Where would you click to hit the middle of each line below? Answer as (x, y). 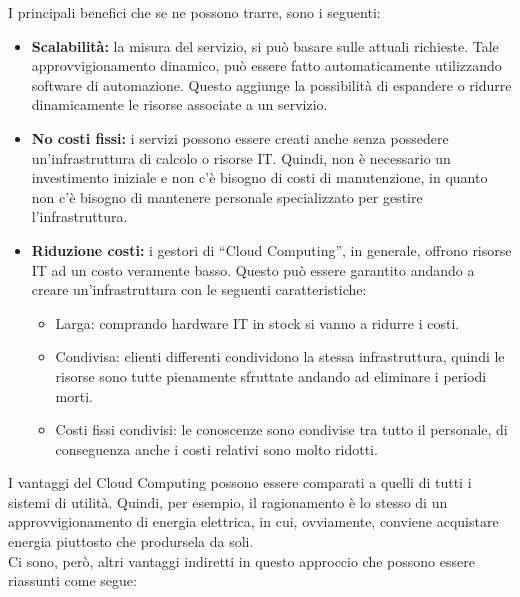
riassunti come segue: (72, 580)
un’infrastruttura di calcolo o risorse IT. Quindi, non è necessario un (241, 157)
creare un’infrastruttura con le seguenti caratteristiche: (199, 289)
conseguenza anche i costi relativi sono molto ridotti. (216, 448)
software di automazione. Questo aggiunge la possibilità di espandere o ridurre (271, 84)
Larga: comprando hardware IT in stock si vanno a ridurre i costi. (257, 322)
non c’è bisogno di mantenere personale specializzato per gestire (227, 196)
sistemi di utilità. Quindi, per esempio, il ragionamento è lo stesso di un (228, 501)
